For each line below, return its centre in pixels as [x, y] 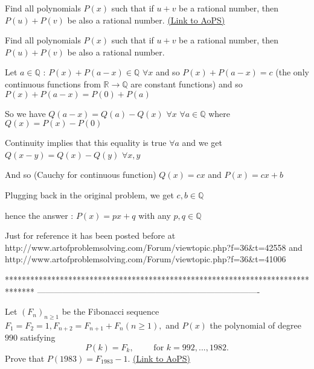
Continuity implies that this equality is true [86, 143]
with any [155, 215]
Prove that [25, 358]
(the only [292, 72]
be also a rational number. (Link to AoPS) [146, 20]
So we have [25, 113]
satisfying [38, 337]
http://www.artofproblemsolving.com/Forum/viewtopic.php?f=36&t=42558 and [154, 247]
